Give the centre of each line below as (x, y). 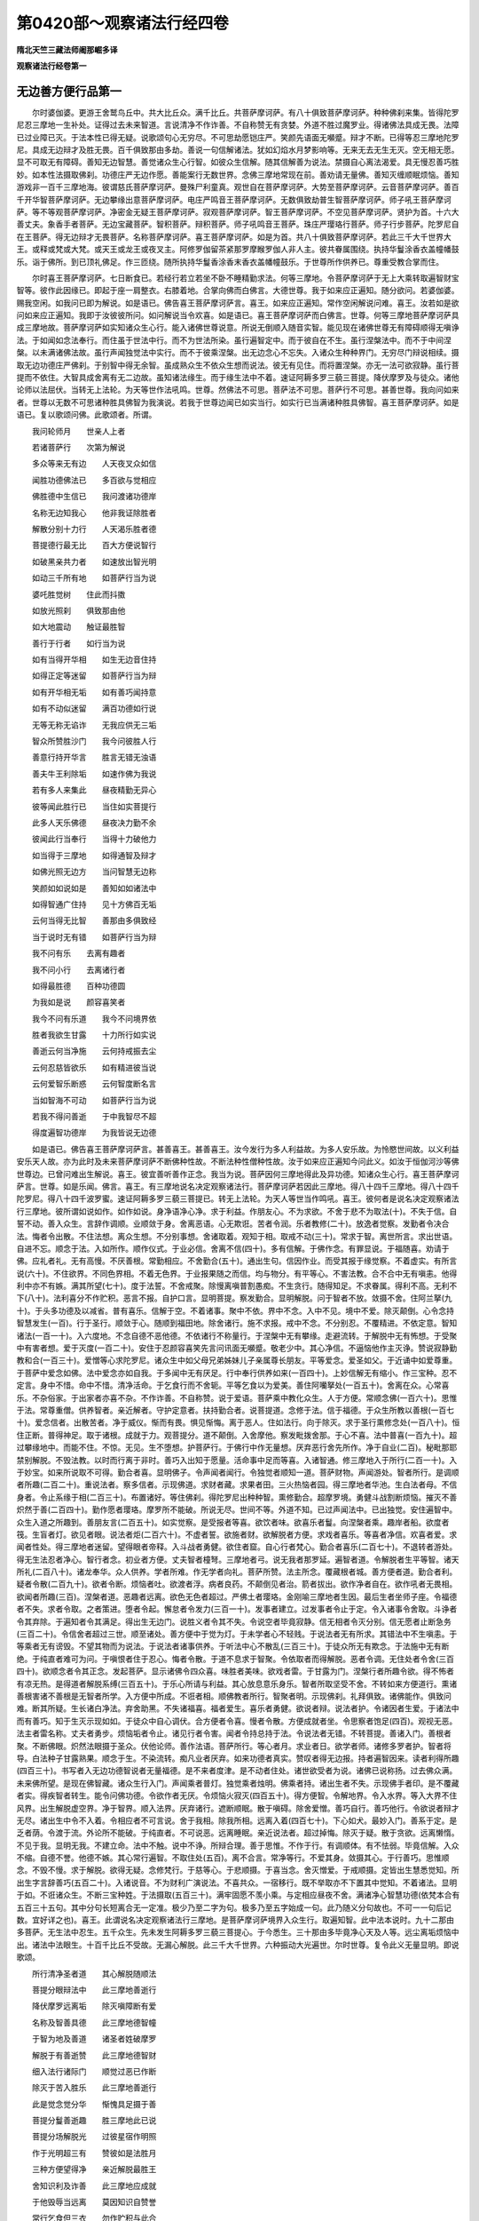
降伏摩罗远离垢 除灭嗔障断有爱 (94, 2006)
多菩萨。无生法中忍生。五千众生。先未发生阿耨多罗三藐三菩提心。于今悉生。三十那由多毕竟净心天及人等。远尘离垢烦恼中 (238, 1932)
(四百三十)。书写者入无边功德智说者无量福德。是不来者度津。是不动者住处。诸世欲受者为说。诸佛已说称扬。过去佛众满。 (237, 1771)
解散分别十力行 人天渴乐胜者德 (94, 529)
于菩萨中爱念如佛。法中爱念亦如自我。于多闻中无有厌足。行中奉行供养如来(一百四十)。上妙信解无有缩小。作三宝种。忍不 (237, 1373)
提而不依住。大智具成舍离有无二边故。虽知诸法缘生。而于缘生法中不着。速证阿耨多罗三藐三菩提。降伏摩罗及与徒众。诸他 (238, 378)
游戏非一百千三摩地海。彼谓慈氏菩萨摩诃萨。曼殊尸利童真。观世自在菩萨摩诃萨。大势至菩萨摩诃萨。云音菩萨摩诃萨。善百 (238, 187)
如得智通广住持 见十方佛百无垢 (94, 904)
